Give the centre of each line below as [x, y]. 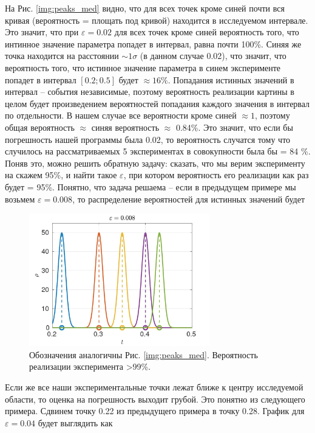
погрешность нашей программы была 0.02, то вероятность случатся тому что [148, 139]
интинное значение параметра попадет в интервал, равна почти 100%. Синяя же [153, 43]
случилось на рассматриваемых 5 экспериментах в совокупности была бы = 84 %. [158, 151]
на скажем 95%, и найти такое [61, 175]
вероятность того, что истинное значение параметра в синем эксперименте [143, 67]
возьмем [20, 199]
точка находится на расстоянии [62, 56]
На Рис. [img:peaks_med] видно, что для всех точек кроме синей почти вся [145, 8]
